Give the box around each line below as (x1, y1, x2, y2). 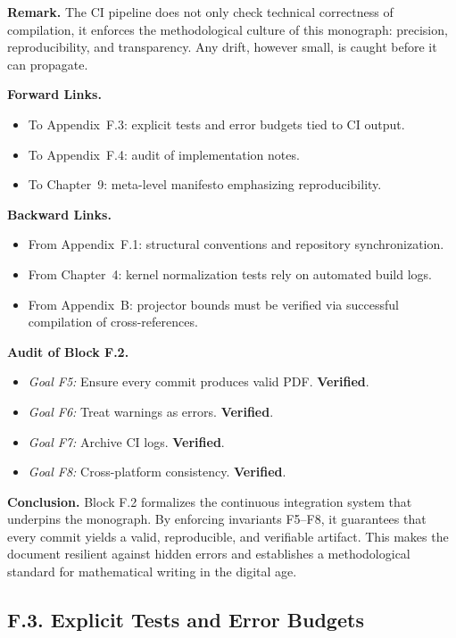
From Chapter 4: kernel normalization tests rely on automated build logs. (28, 264, 432, 283)
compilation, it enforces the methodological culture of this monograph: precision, (7, 20, 448, 38)
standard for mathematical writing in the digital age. (7, 562, 297, 581)
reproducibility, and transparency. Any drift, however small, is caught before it (7, 37, 437, 56)
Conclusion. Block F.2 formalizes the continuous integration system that (7, 492, 412, 510)
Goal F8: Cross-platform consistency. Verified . (28, 462, 286, 481)
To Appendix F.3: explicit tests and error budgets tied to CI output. (28, 114, 405, 133)
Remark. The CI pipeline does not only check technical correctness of (7, 3, 394, 21)
